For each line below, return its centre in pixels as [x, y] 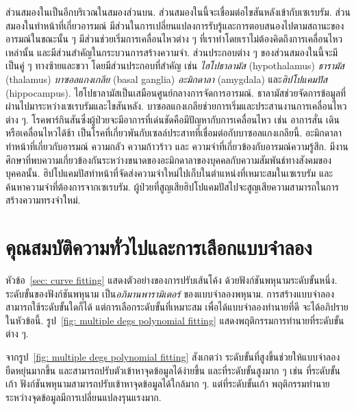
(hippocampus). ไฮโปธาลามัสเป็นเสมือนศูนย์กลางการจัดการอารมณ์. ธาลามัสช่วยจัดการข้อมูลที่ [176, 92]
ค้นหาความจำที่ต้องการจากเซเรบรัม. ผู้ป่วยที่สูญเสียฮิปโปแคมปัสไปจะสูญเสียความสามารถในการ [173, 186]
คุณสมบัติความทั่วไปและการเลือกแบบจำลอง [159, 247]
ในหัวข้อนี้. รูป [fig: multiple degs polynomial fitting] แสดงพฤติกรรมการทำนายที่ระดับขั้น [175, 320]
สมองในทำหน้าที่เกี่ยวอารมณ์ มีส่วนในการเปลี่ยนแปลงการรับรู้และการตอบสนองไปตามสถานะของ [175, 25]
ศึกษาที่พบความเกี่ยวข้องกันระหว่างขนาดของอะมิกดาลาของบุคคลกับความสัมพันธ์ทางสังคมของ [169, 159]
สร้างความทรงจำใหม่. [43, 200]
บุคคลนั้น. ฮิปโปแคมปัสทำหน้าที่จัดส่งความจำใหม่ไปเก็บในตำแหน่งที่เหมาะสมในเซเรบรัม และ [169, 173]
